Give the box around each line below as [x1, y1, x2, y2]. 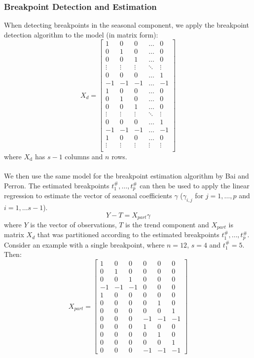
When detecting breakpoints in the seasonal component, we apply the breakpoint [4, 20, 249, 30]
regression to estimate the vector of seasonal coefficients [4, 190, 172, 201]
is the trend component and [125, 219, 209, 229]
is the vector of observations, [30, 219, 117, 229]
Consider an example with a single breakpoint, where [4, 239, 165, 250]
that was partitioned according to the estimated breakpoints [37, 229, 219, 240]
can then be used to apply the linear [140, 180, 250, 190]
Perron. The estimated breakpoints [4, 180, 109, 190]
